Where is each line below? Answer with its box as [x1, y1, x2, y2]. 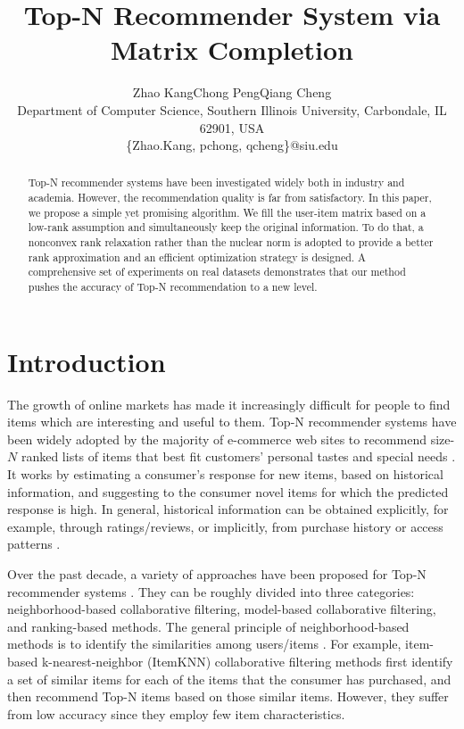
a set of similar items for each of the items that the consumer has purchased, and [7, 669, 452, 688]
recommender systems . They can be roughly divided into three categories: [7, 582, 415, 601]
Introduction [7, 343, 166, 379]
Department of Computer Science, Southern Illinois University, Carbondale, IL [17, 100, 447, 119]
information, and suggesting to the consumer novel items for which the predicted [7, 482, 449, 501]
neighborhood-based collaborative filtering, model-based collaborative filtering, [7, 600, 436, 618]
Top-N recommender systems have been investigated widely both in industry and [28, 175, 405, 190]
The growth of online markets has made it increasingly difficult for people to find [7, 394, 451, 413]
